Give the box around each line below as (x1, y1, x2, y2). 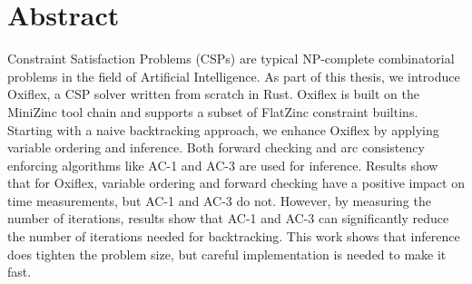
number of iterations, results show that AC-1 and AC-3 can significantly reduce (7, 209, 449, 228)
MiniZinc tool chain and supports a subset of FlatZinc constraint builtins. (7, 102, 418, 121)
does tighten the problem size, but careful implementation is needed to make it (7, 244, 447, 263)
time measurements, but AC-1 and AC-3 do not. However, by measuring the (7, 191, 431, 210)
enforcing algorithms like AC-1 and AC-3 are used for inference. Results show (7, 155, 438, 174)
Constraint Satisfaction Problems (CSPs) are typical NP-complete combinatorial (7, 49, 455, 68)
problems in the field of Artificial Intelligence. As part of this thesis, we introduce (7, 66, 460, 85)
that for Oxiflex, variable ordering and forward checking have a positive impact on (7, 173, 465, 192)
